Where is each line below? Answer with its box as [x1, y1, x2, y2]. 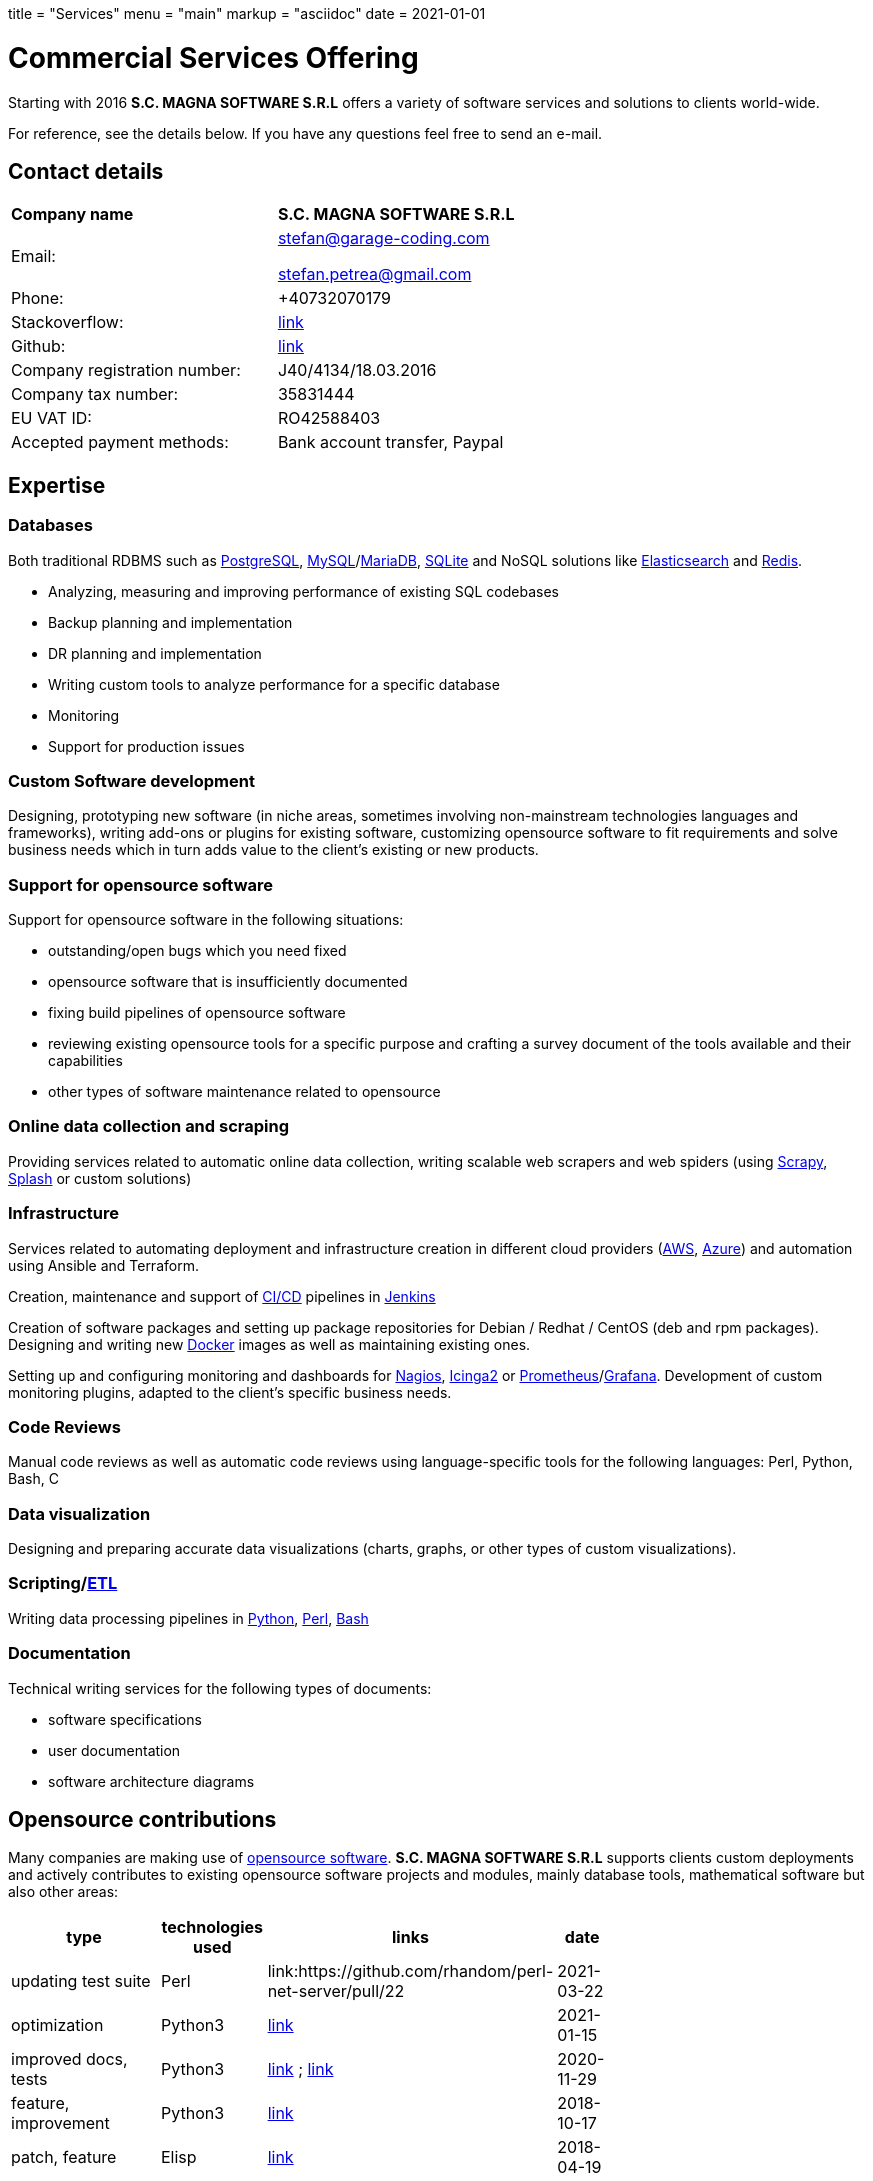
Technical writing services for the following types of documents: [8, 1679, 432, 1697]
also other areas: [8, 1883, 119, 1901]
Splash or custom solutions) [8, 1169, 192, 1187]
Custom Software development [8, 770, 255, 791]
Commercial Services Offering [8, 40, 419, 75]
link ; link [267, 2059, 334, 2080]
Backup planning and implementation [48, 613, 293, 631]
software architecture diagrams [48, 1772, 255, 1790]
